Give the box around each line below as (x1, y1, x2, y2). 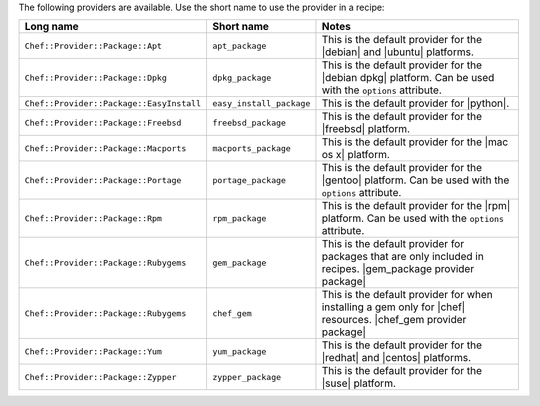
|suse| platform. (321, 376, 397, 390)
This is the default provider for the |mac (321, 135, 509, 149)
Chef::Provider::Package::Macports (24, 143, 187, 154)
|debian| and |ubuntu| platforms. (321, 45, 474, 59)
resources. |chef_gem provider (321, 313, 467, 327)
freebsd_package (211, 117, 287, 128)
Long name (24, 20, 79, 34)
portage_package (211, 175, 287, 185)
